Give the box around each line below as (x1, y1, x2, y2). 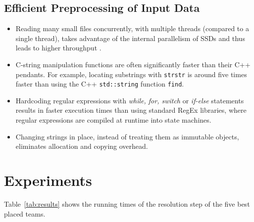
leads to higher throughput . (15, 43, 102, 53)
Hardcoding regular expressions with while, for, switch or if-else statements (15, 95, 244, 105)
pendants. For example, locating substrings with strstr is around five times (15, 69, 247, 79)
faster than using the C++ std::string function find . (15, 79, 184, 89)
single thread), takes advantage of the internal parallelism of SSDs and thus (15, 33, 245, 43)
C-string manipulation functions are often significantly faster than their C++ (15, 59, 251, 69)
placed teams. (4, 208, 46, 219)
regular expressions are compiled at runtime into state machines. (15, 115, 211, 125)
